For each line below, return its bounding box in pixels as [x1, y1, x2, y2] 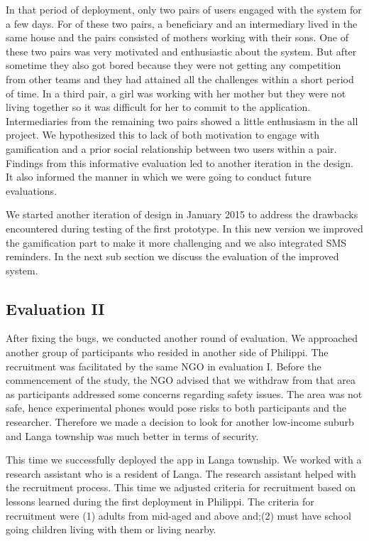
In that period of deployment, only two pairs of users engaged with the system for [6, 2, 362, 16]
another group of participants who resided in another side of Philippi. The [6, 345, 329, 360]
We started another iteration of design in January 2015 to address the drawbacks [6, 207, 358, 222]
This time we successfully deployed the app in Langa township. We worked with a [6, 452, 362, 467]
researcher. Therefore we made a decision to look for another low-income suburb [6, 414, 354, 429]
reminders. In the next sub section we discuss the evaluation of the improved [6, 249, 339, 264]
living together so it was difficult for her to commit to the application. [6, 100, 311, 114]
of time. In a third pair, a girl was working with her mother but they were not [6, 85, 346, 100]
